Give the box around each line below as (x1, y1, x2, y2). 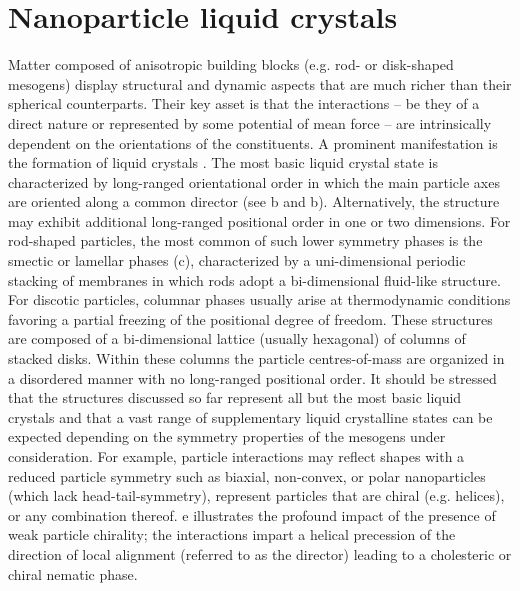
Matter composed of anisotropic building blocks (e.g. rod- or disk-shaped (8, 54, 454, 75)
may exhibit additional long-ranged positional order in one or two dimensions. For (8, 210, 511, 231)
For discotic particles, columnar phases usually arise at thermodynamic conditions (8, 289, 511, 310)
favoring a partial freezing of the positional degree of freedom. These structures (8, 308, 493, 329)
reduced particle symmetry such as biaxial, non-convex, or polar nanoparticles (8, 465, 486, 486)
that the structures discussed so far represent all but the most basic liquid (8, 387, 462, 408)
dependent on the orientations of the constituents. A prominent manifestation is (8, 132, 498, 153)
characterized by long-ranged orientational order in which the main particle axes (8, 171, 500, 192)
